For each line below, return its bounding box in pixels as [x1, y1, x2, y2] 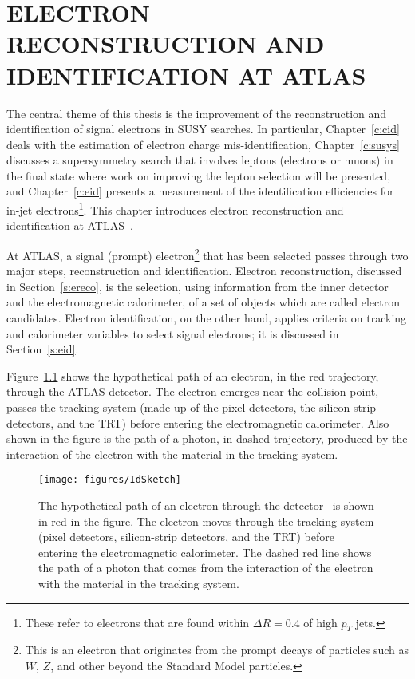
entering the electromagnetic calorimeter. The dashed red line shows [38, 543, 372, 560]
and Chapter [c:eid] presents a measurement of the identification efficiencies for [6, 183, 394, 199]
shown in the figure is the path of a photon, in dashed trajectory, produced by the [6, 430, 408, 447]
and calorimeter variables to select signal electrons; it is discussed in [6, 325, 339, 341]
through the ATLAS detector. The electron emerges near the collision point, [6, 383, 379, 400]
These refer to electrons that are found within [25, 614, 250, 630]
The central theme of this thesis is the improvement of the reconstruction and [6, 105, 387, 121]
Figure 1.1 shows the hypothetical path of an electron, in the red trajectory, [6, 367, 379, 384]
